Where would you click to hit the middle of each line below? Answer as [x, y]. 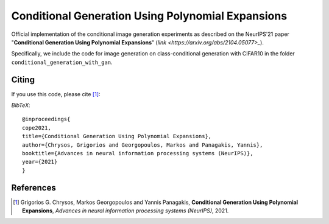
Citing [23, 79]
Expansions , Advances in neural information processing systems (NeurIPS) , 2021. [126, 211]
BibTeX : [21, 105]
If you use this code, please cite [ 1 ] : [56, 94]
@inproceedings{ [46, 119]
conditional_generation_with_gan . [62, 62]
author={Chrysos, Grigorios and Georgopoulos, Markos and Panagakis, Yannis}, [143, 145]
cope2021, [37, 128]
